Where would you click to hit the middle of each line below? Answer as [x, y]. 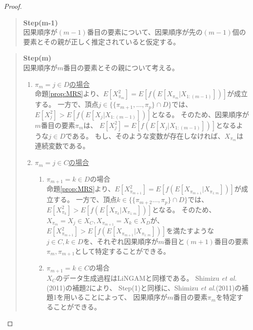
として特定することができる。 [122, 251]
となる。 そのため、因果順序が [200, 114]
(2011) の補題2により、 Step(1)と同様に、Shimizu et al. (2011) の [144, 287]
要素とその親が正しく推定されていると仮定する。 [101, 41]
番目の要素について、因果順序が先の [145, 32]
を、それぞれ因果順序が [121, 241]
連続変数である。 [62, 146]
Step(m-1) [40, 22]
